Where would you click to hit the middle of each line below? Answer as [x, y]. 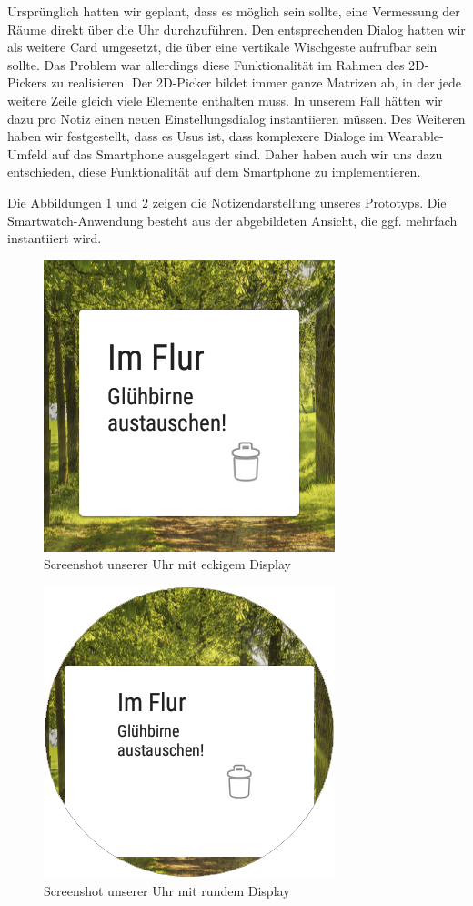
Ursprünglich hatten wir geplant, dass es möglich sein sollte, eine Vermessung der [234, 11]
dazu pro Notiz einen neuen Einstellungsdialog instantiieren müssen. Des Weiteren [236, 118]
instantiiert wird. [55, 238]
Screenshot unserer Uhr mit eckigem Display [168, 564]
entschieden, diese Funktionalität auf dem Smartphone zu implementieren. [214, 172]
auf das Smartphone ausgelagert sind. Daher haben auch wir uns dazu [247, 153]
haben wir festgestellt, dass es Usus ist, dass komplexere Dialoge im [196, 136]
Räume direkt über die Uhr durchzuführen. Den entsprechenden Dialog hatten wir [236, 29]
